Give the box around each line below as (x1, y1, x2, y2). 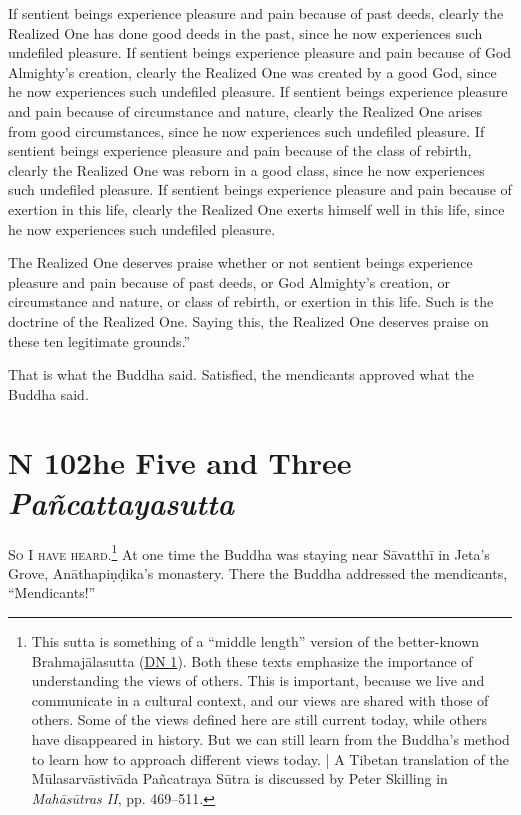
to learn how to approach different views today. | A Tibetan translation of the (31, 748, 509, 769)
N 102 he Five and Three (8, 442, 352, 483)
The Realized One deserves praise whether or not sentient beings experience (8, 252, 473, 273)
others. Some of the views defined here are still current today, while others (31, 709, 487, 730)
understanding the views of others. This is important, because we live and (31, 670, 485, 691)
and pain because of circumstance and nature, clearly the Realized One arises (8, 100, 482, 121)
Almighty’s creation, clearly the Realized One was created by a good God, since (8, 61, 497, 82)
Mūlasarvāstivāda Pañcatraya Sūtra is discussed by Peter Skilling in (31, 768, 448, 789)
